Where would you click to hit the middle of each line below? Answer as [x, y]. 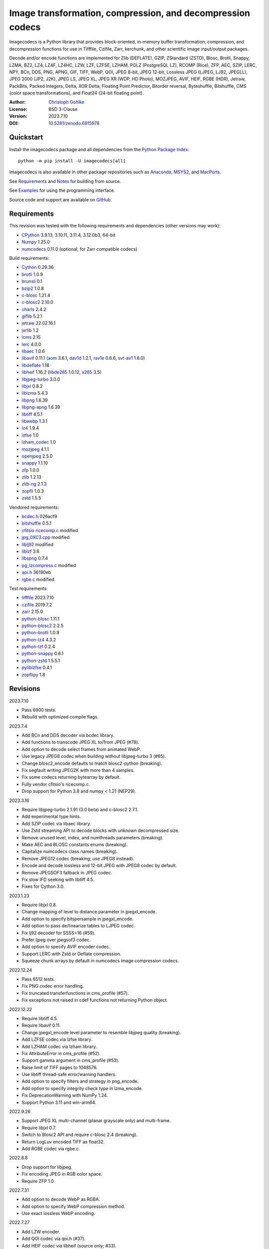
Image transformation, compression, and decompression [130, 13]
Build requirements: [29, 258]
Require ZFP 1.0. [38, 1181]
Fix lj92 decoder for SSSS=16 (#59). [59, 933]
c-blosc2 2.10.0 [37, 302]
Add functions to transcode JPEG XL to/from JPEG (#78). [80, 742]
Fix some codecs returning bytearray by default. [71, 777]
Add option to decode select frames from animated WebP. [81, 749]
